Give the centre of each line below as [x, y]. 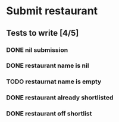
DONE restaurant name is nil [48, 65]
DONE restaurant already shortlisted [60, 98]
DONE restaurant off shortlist [49, 114]
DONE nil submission [37, 50]
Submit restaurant [52, 11]
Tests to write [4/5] [43, 33]
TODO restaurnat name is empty [54, 82]
